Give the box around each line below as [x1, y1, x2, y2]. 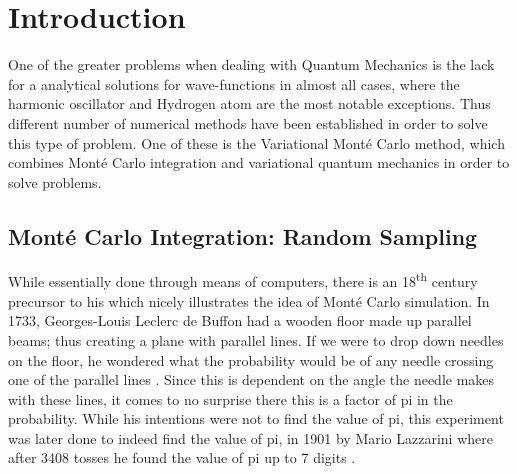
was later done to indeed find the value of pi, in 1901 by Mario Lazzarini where [8, 427, 493, 448]
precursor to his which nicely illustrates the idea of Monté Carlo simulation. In [8, 290, 490, 311]
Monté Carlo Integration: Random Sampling [8, 220, 478, 251]
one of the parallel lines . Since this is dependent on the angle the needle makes [8, 369, 495, 390]
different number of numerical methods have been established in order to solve [8, 112, 488, 133]
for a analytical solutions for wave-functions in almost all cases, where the [8, 73, 460, 94]
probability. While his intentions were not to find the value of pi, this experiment [8, 408, 504, 429]
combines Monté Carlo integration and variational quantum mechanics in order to [8, 152, 510, 173]
